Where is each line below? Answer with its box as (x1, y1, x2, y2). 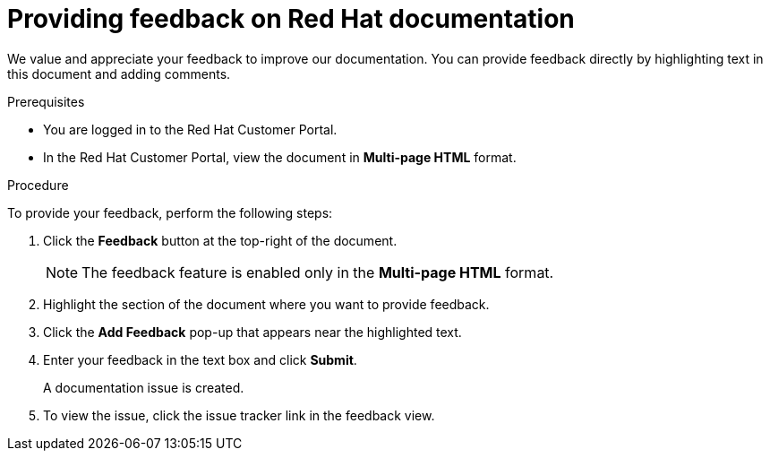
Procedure (7, 177, 69, 193)
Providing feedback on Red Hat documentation (7, 4, 575, 34)
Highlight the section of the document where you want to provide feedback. (43, 296, 490, 312)
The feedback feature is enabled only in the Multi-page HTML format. (81, 263, 554, 281)
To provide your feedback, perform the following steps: (7, 204, 333, 220)
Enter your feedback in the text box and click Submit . (43, 351, 357, 367)
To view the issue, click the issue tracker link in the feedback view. (43, 407, 435, 423)
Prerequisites (7, 93, 85, 109)
